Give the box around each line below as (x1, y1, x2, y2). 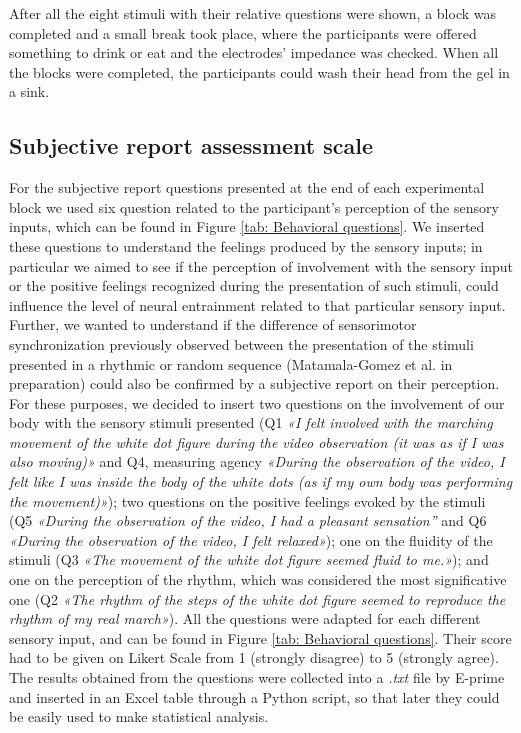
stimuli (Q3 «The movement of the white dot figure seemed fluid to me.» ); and (9, 549, 489, 570)
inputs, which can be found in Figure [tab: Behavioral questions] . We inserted (9, 216, 485, 237)
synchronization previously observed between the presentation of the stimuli (9, 333, 474, 354)
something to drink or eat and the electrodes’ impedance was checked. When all (9, 42, 499, 63)
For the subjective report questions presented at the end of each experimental (9, 177, 485, 198)
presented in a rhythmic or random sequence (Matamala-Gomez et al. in (9, 353, 453, 374)
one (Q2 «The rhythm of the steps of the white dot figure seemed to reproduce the (9, 588, 506, 609)
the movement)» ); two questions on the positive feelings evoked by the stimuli (9, 490, 486, 511)
